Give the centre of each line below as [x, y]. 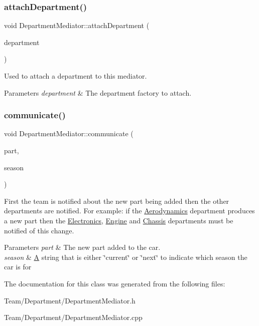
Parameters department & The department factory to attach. [98, 92]
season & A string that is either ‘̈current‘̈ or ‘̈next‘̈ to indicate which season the [126, 257]
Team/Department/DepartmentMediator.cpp [73, 317]
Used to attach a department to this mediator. [76, 76]
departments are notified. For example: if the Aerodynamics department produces [129, 211]
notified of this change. [39, 230]
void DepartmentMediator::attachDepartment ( [77, 25]
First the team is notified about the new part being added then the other [117, 201]
